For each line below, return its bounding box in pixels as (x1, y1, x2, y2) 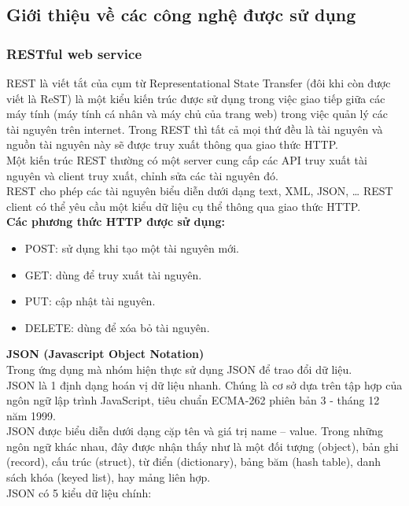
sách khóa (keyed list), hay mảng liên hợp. (6, 469, 211, 486)
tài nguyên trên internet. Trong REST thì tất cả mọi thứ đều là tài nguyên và (6, 120, 383, 137)
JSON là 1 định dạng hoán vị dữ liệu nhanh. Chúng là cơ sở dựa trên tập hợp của (6, 376, 403, 393)
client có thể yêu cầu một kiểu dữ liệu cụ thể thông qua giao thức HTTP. (6, 198, 361, 214)
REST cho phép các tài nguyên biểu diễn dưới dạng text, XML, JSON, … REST (6, 183, 393, 199)
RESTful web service (6, 43, 142, 63)
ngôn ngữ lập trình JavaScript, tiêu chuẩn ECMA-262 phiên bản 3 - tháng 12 (6, 392, 380, 408)
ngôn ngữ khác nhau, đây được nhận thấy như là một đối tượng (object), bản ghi (6, 438, 399, 454)
